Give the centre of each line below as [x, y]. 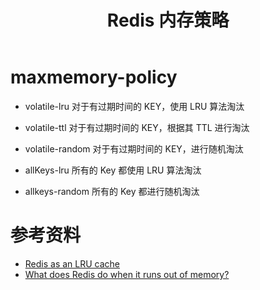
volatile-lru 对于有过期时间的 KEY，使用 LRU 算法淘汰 [134, 106]
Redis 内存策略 [168, 20]
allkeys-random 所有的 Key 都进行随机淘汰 [112, 191]
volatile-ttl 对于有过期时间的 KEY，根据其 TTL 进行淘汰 [137, 127]
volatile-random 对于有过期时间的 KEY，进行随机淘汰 [134, 148]
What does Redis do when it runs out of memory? [127, 274]
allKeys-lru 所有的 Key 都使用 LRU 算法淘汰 [113, 170]
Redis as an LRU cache [72, 263]
